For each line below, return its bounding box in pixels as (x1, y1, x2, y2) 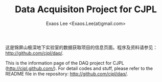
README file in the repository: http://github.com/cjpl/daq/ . (5, 70, 128, 77)
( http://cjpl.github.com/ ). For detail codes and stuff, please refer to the (5, 65, 153, 71)
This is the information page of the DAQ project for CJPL (5, 60, 124, 66)
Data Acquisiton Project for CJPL (14, 4, 157, 15)
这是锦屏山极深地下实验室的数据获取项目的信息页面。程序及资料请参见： (5, 44, 157, 50)
